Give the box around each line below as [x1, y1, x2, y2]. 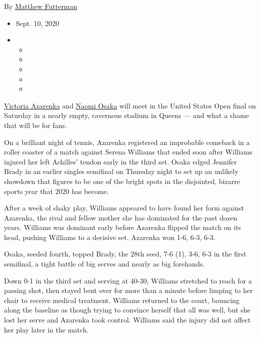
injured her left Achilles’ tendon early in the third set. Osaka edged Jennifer [4, 156, 237, 166]
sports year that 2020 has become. [4, 185, 109, 196]
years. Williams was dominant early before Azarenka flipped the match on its [4, 222, 241, 232]
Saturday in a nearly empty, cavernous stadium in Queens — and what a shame [4, 110, 249, 120]
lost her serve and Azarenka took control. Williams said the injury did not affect [4, 314, 251, 325]
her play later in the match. [4, 324, 89, 334]
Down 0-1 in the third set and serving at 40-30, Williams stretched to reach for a [4, 275, 252, 285]
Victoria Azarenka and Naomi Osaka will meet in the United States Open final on [4, 100, 256, 110]
